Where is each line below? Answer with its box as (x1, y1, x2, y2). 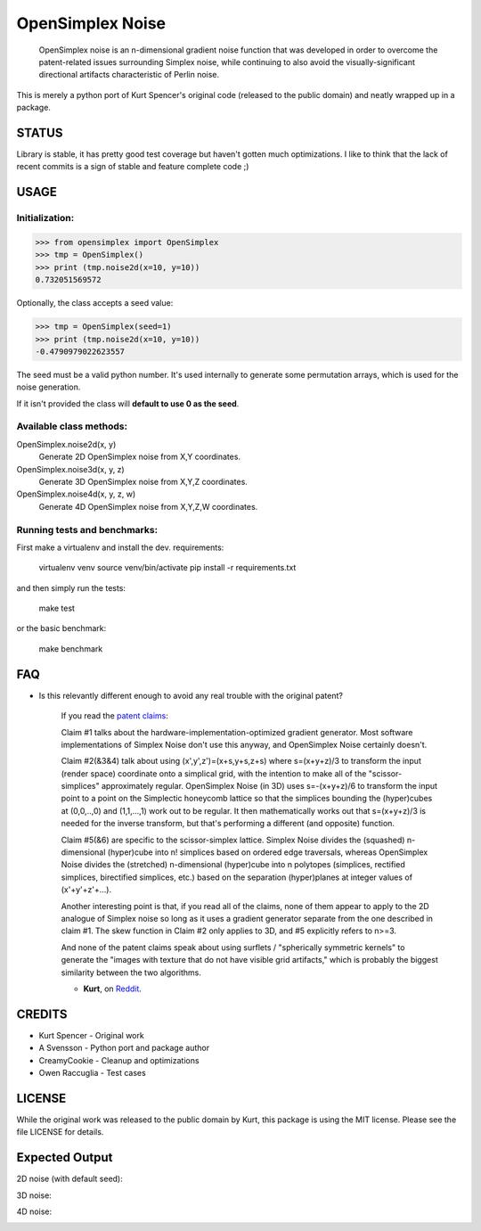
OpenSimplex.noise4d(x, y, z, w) (16, 488, 136, 499)
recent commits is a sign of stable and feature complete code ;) (16, 161, 249, 172)
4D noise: (16, 1206, 53, 1217)
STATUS (16, 125, 63, 140)
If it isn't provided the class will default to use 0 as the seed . (16, 398, 240, 409)
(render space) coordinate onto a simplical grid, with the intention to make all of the (61, 767, 367, 779)
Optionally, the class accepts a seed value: (16, 298, 174, 308)
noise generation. (16, 382, 81, 392)
